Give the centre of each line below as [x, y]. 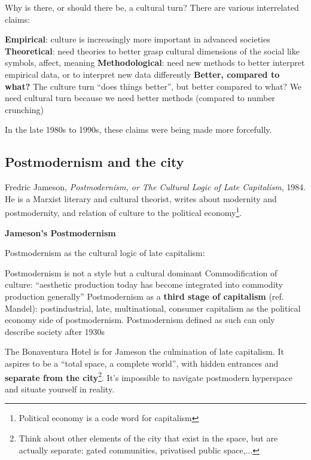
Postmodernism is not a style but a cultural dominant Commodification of [141, 272]
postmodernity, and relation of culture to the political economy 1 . [124, 211]
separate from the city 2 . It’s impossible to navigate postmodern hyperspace [149, 376]
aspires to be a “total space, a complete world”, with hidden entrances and [142, 363]
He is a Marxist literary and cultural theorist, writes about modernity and [141, 198]
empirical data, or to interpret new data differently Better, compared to [142, 74]
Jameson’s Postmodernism [60, 232]
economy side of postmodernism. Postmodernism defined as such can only [140, 320]
